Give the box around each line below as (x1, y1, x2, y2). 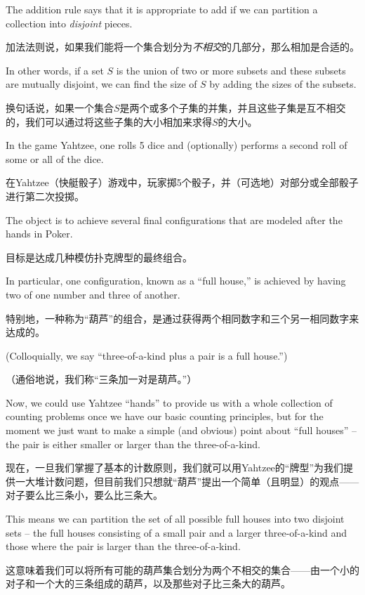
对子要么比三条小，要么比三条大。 (6, 488, 163, 502)
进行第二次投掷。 (6, 188, 84, 203)
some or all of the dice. (6, 151, 104, 166)
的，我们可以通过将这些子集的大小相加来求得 (6, 114, 212, 129)
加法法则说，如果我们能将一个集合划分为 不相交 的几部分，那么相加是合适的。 (6, 39, 359, 54)
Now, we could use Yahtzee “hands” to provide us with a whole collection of (6, 395, 333, 410)
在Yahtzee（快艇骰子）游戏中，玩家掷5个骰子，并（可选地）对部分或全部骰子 (6, 175, 359, 190)
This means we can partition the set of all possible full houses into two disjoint (6, 511, 345, 526)
